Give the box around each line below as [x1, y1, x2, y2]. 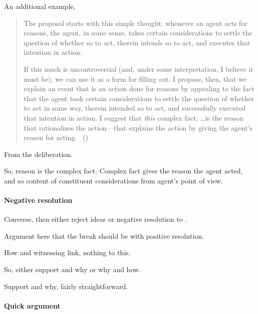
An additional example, [4, 1, 76, 11]
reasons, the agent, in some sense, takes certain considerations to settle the [23, 27, 253, 38]
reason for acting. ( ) [23, 132, 88, 143]
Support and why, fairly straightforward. [4, 281, 128, 291]
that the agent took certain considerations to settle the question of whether [23, 93, 255, 103]
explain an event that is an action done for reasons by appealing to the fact [23, 83, 255, 94]
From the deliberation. [4, 149, 73, 159]
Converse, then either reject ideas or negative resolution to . [4, 214, 187, 224]
